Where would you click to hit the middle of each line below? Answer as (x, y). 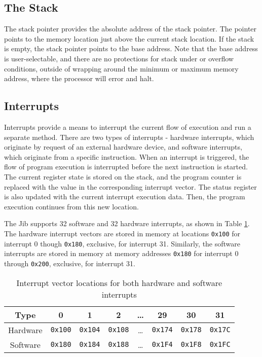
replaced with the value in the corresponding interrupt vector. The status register (130, 186)
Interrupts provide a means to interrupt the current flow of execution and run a (128, 127)
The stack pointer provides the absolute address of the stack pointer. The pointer (130, 29)
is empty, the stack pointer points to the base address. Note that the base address (131, 48)
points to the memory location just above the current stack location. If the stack (129, 38)
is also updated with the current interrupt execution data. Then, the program (125, 197)
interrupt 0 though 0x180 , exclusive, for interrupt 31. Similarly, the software (122, 243)
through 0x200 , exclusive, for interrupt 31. (70, 263)
